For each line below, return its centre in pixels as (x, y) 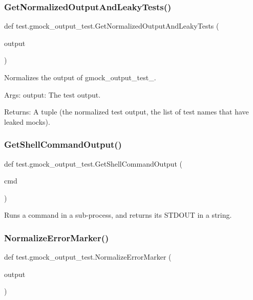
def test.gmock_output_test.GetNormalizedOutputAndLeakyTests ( (112, 26)
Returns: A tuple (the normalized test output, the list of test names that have (126, 112)
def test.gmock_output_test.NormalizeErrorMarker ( (88, 257)
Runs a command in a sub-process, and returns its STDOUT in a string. (118, 215)
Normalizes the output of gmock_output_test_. (80, 77)
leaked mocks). (27, 121)
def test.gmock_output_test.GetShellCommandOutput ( (93, 163)
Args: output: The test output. (52, 94)
